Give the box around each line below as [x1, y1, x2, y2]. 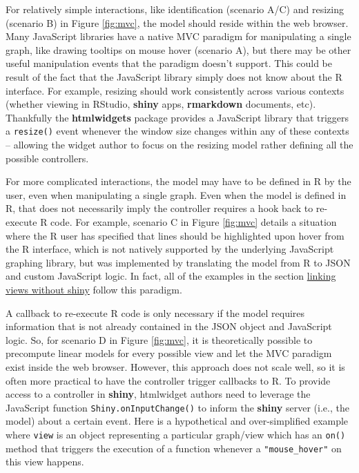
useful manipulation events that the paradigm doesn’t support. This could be [6, 56, 333, 70]
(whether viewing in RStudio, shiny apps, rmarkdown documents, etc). [6, 97, 316, 111]
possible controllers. [6, 151, 89, 165]
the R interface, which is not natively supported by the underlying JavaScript [6, 242, 334, 256]
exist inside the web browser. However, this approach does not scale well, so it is [6, 359, 345, 374]
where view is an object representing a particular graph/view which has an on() [6, 427, 346, 441]
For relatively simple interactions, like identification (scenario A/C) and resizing [6, 2, 344, 16]
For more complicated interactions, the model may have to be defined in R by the [6, 174, 351, 189]
